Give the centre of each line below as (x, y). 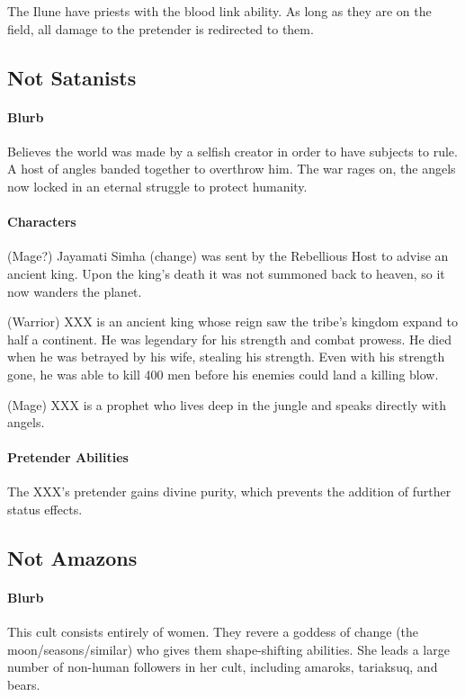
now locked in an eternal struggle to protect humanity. (157, 186)
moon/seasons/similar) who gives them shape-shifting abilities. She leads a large (228, 649)
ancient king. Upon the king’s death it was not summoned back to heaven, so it (226, 273)
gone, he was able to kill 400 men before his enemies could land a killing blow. (223, 374)
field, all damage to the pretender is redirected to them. (161, 28)
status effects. (45, 509)
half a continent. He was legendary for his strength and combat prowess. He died (230, 339)
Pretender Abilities (68, 457)
